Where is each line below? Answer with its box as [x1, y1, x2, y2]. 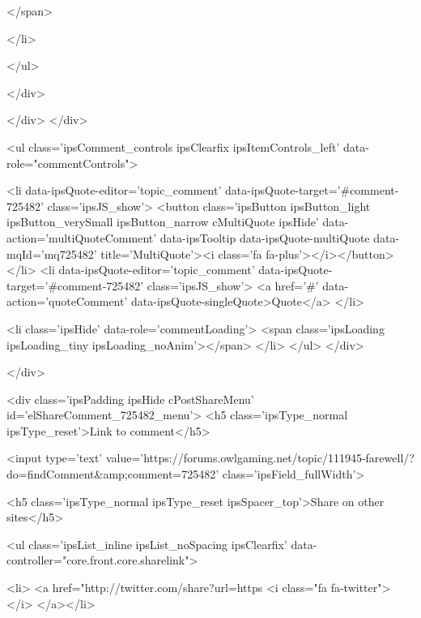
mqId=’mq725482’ [6, 245, 97, 262]
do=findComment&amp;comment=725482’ [6, 466, 219, 483]
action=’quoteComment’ [6, 293, 128, 310]
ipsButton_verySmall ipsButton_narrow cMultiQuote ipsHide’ [6, 213, 319, 230]
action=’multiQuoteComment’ [6, 229, 157, 246]
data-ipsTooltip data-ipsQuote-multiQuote [159, 229, 370, 246]
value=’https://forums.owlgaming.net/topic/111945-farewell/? [105, 449, 415, 466]
